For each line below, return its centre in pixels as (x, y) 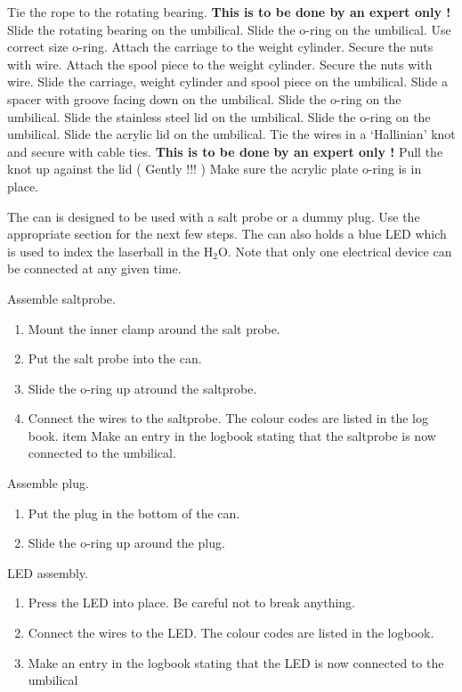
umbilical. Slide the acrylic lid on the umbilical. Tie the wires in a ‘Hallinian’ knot (231, 134)
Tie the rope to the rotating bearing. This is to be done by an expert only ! (229, 12)
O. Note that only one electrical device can (335, 251)
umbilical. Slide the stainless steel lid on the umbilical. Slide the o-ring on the (219, 116)
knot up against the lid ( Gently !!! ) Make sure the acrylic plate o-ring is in (215, 169)
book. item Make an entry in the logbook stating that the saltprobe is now (232, 435)
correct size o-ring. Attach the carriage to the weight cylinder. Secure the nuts (220, 47)
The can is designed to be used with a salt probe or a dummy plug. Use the (214, 216)
